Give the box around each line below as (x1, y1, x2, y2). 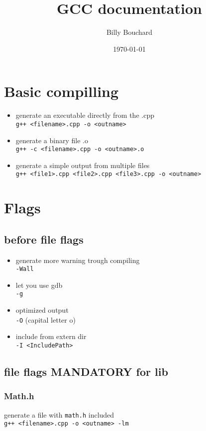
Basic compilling (4, 81, 119, 101)
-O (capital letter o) (15, 314, 76, 325)
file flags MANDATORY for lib (4, 363, 168, 379)
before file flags (4, 231, 84, 247)
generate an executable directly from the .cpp (15, 110, 154, 120)
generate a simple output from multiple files (15, 160, 150, 170)
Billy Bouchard (106, 27, 153, 37)
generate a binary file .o (15, 135, 88, 145)
